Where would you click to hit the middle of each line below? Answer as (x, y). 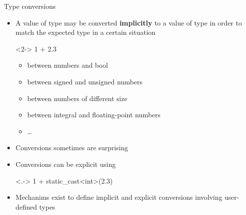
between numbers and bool (68, 65)
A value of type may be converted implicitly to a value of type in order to (129, 22)
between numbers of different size (77, 98)
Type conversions (30, 6)
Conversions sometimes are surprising (72, 148)
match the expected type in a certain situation (85, 32)
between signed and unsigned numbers (85, 81)
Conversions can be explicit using (66, 164)
